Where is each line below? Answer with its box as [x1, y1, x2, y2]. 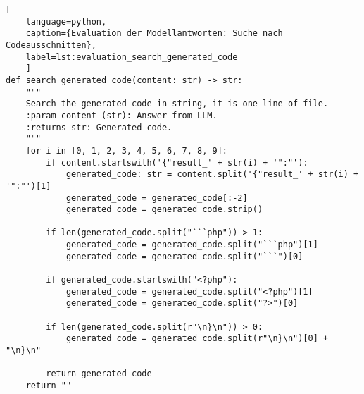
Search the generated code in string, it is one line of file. [25, 99, 329, 109]
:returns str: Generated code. [25, 122, 172, 133]
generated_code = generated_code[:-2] [65, 192, 248, 203]
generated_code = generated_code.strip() [65, 204, 263, 215]
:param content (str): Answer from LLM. [25, 110, 218, 121]
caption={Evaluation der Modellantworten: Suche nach [25, 28, 283, 39]
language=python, [25, 16, 107, 27]
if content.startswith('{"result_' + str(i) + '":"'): [46, 157, 308, 168]
